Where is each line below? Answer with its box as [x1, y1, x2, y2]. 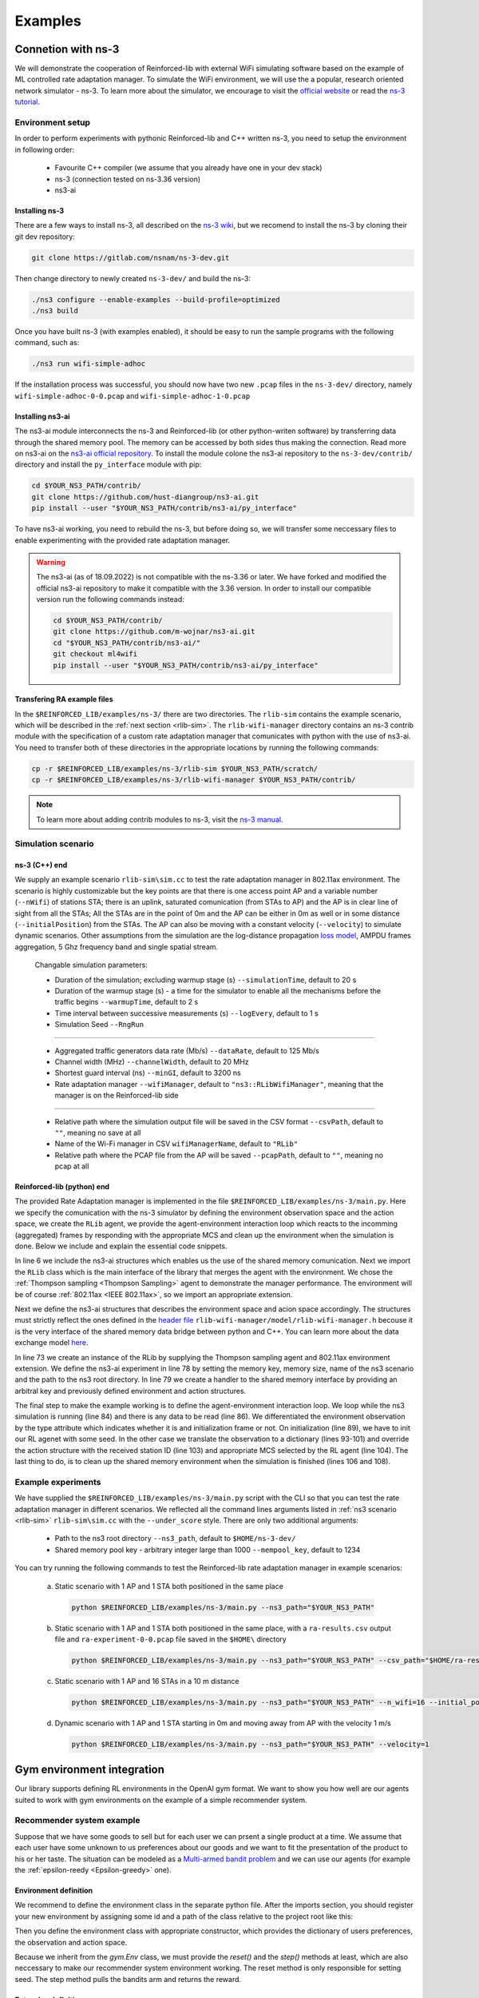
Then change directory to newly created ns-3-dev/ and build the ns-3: [14, 273, 251, 283]
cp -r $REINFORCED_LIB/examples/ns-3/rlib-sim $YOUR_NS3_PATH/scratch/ [31, 764, 319, 773]
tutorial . [14, 97, 40, 107]
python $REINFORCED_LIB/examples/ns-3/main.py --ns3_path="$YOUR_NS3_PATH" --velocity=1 [71, 1739, 430, 1749]
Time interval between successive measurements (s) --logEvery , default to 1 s [54, 1008, 319, 1018]
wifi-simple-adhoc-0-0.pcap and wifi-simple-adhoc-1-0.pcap [14, 391, 251, 400]
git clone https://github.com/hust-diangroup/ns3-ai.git [31, 492, 259, 501]
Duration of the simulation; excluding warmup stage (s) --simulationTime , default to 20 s [54, 975, 357, 985]
